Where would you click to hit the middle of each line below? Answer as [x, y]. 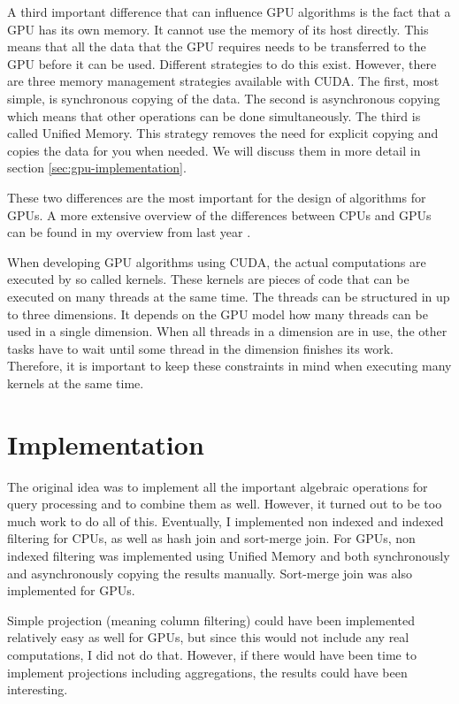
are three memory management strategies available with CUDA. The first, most [223, 81]
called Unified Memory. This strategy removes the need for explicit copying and [223, 133]
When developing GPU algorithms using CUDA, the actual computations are [217, 261]
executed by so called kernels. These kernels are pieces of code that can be [208, 279]
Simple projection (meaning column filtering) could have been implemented [211, 620]
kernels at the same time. [76, 383]
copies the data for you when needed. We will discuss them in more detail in [214, 150]
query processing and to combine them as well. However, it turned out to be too [225, 504]
